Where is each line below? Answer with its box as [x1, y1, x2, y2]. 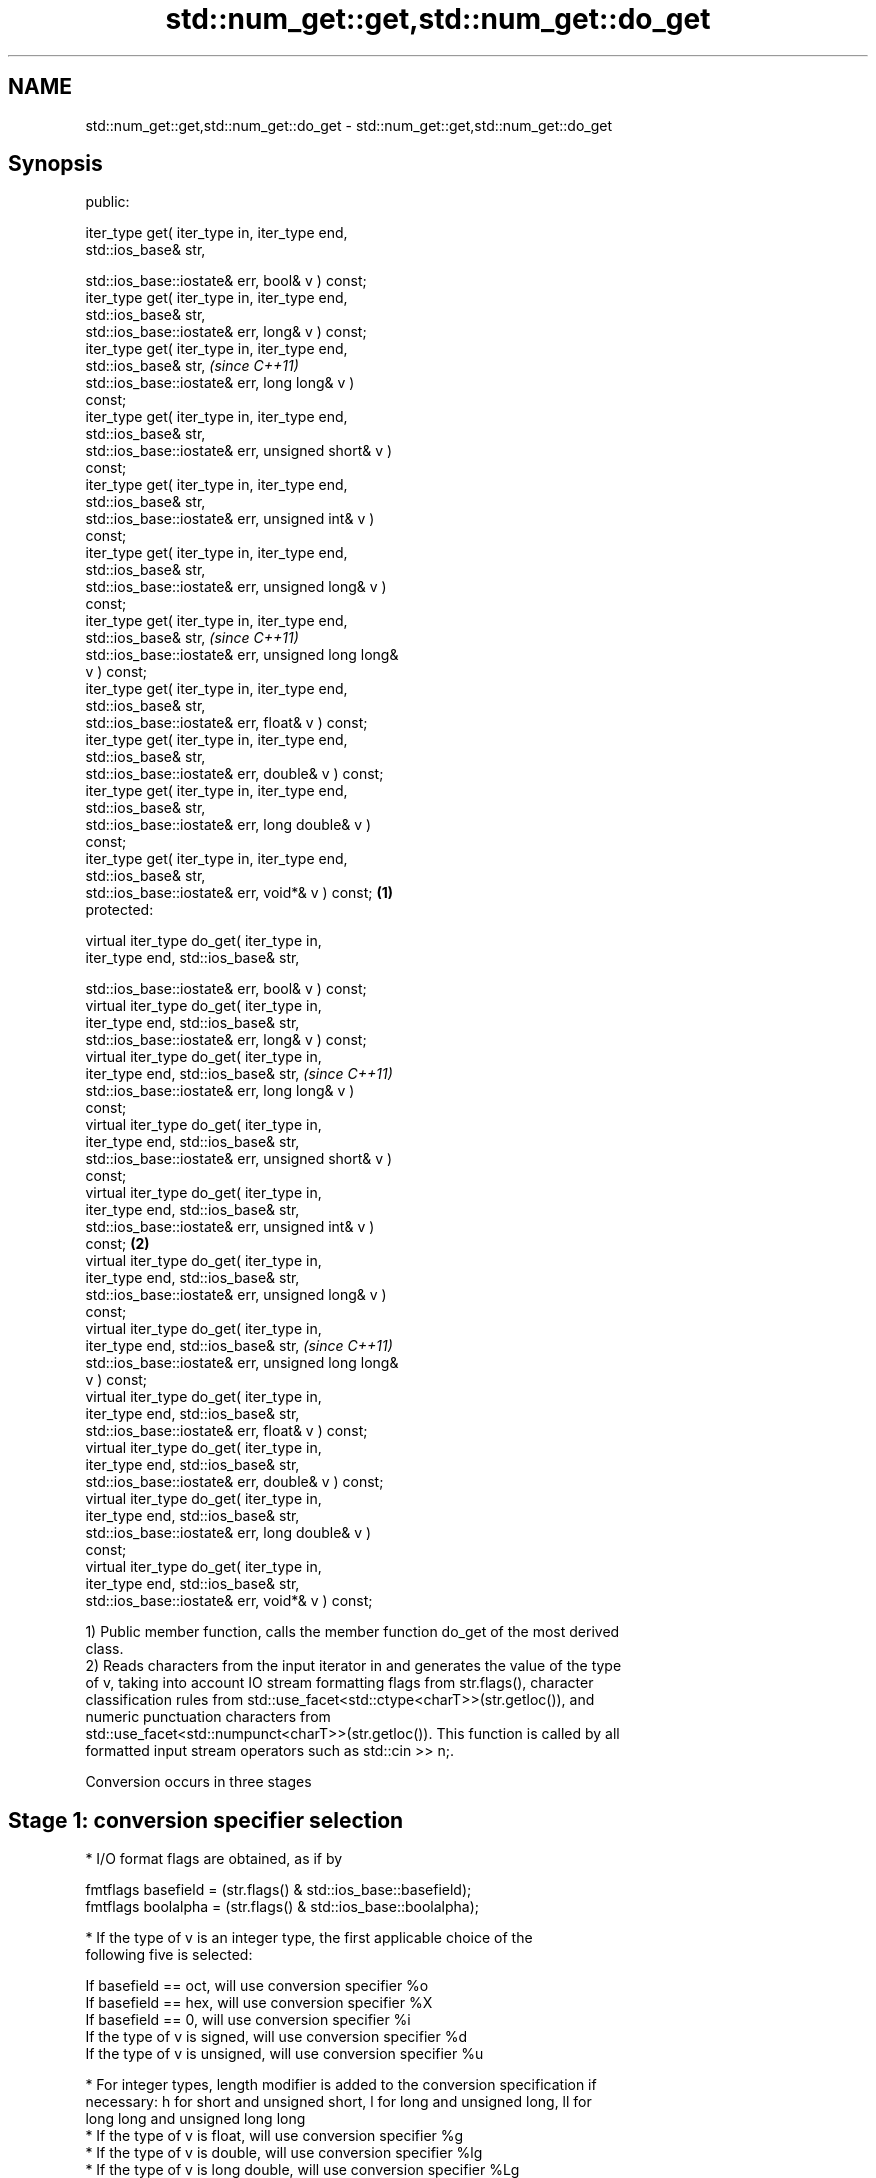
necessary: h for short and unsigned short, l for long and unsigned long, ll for [85, 2093, 592, 2111]
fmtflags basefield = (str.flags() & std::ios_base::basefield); [85, 1881, 472, 1899]
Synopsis [8, 151, 103, 177]
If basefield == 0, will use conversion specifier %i [85, 2011, 411, 2029]
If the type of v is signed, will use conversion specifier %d [85, 2028, 467, 2046]
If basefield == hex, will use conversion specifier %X [85, 1994, 433, 2012]
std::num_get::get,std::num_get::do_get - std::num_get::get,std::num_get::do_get [85, 116, 613, 134]
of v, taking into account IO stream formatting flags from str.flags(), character [85, 1674, 594, 1692]
